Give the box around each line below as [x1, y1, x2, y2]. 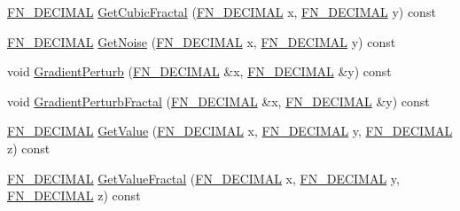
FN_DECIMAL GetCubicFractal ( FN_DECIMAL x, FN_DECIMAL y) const [7, 3, 436, 20]
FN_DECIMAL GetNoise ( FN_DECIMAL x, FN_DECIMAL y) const [7, 32, 396, 51]
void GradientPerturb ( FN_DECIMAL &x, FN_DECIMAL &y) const [7, 62, 392, 81]
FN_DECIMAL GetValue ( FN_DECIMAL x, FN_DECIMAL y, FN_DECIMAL [7, 121, 453, 140]
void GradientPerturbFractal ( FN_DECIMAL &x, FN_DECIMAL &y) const [7, 91, 430, 110]
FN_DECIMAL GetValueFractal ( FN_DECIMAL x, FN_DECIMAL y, [7, 168, 400, 187]
